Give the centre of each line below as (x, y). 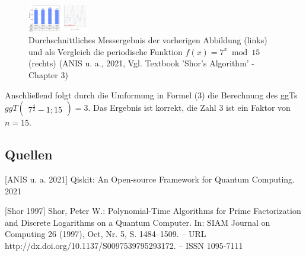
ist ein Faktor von (258, 108)
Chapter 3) (48, 75)
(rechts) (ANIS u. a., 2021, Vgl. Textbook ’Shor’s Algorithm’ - (142, 63)
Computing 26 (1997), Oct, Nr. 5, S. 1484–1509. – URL (106, 234)
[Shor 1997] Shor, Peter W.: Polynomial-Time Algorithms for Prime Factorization (153, 211)
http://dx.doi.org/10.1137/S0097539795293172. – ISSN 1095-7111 (124, 246)
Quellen (29, 154)
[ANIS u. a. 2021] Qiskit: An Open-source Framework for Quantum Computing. (150, 179)
